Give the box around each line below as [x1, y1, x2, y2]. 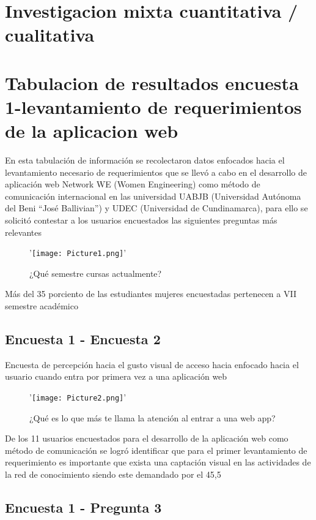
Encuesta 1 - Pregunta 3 [5, 498, 162, 517]
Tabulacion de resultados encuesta [5, 70, 299, 95]
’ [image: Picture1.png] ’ [29, 246, 127, 259]
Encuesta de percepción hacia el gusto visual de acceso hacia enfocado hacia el [5, 358, 299, 371]
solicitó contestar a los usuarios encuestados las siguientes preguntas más [5, 214, 277, 227]
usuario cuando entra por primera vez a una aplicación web [5, 370, 227, 383]
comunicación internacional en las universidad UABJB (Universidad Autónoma [5, 189, 301, 202]
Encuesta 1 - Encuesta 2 [5, 330, 161, 349]
